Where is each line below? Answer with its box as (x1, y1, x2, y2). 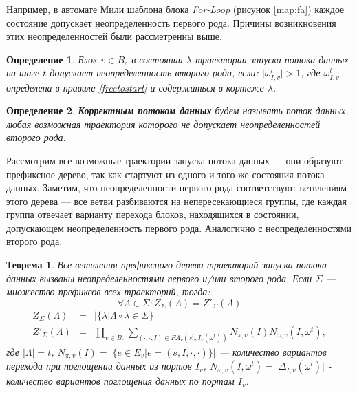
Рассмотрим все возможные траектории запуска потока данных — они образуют (6, 153, 343, 167)
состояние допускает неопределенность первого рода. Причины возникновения (6, 15, 336, 30)
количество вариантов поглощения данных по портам (6, 374, 235, 388)
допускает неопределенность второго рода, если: (50, 65, 259, 80)
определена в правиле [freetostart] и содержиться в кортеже (6, 80, 264, 94)
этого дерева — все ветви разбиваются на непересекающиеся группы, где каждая (6, 193, 347, 208)
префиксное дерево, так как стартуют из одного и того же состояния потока (6, 167, 325, 181)
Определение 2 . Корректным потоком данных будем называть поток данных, (6, 103, 349, 118)
